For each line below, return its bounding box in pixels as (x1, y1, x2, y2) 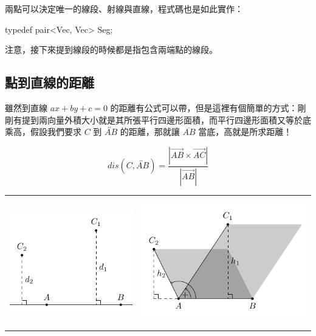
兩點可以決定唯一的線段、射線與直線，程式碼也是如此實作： (5, 2, 243, 15)
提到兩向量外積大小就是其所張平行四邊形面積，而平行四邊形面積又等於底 (21, 113, 311, 126)
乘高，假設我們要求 (5, 125, 81, 138)
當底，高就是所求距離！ (198, 125, 292, 138)
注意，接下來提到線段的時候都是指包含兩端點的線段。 (5, 43, 218, 56)
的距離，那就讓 (120, 125, 180, 138)
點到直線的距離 (5, 73, 94, 92)
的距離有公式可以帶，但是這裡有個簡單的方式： (110, 101, 298, 114)
